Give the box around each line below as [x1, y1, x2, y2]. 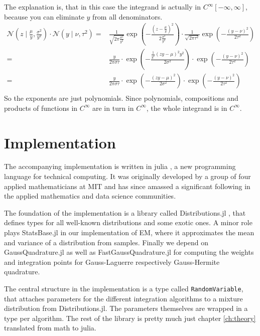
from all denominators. [92, 11, 163, 22]
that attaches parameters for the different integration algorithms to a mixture [4, 293, 243, 303]
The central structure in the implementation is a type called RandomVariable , [4, 283, 243, 293]
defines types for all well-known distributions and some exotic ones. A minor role [4, 217, 252, 228]
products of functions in [4, 102, 78, 113]
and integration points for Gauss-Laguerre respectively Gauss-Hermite [4, 256, 220, 267]
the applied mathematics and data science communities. [4, 191, 176, 201]
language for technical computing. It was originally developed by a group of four [4, 171, 251, 182]
